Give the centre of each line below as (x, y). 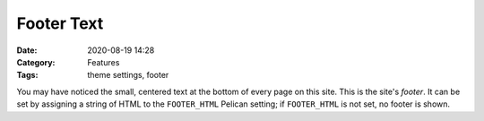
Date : (27, 50)
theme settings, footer (128, 75)
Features (104, 62)
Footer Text (60, 23)
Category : (36, 62)
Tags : (27, 75)
